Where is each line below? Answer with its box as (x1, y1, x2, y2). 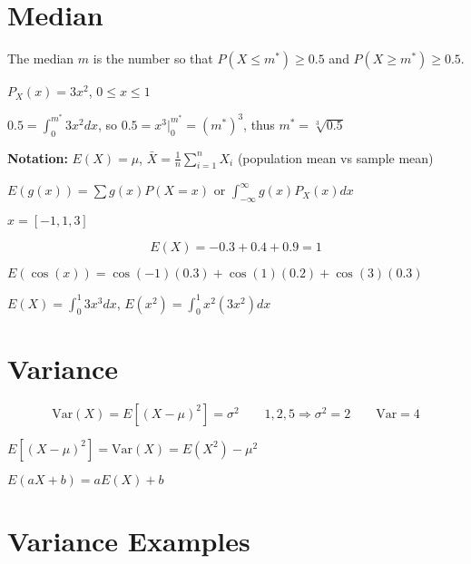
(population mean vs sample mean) (237, 148, 434, 167)
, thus (243, 114, 275, 133)
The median (7, 49, 74, 68)
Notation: (7, 148, 68, 167)
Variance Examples (7, 521, 250, 559)
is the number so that (93, 49, 213, 68)
